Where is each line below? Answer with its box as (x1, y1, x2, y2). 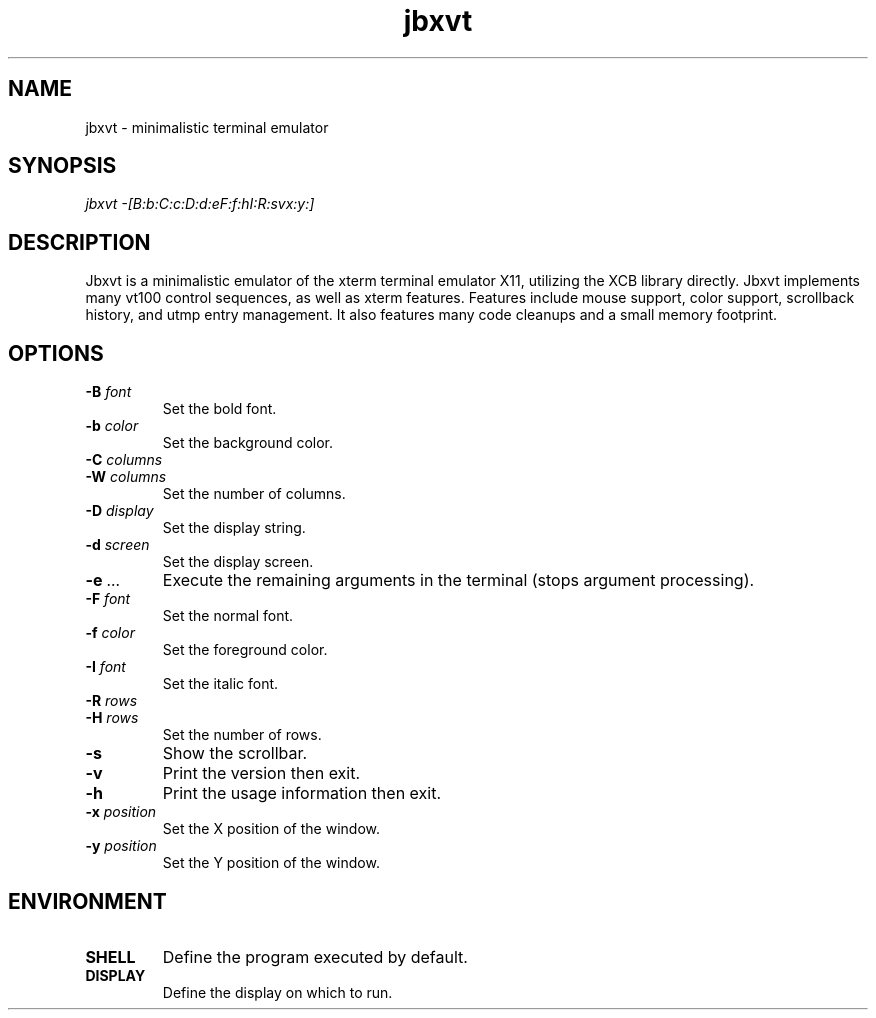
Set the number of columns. (162, 485, 346, 503)
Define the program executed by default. (162, 946, 468, 967)
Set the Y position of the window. (162, 854, 380, 872)
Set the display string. (162, 519, 306, 537)
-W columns (85, 468, 167, 486)
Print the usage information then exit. (162, 783, 441, 804)
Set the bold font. (162, 400, 277, 418)
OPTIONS (8, 340, 104, 366)
